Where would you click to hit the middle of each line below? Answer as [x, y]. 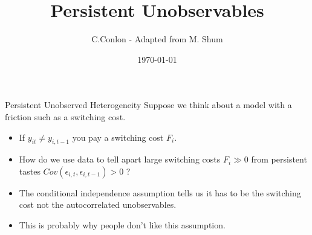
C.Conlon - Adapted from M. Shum [157, 39]
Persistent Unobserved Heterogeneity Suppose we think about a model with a [148, 105]
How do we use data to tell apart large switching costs [120, 159]
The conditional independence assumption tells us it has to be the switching [160, 192]
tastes [30, 171]
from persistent [279, 159]
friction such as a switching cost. [65, 116]
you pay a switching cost [118, 137]
